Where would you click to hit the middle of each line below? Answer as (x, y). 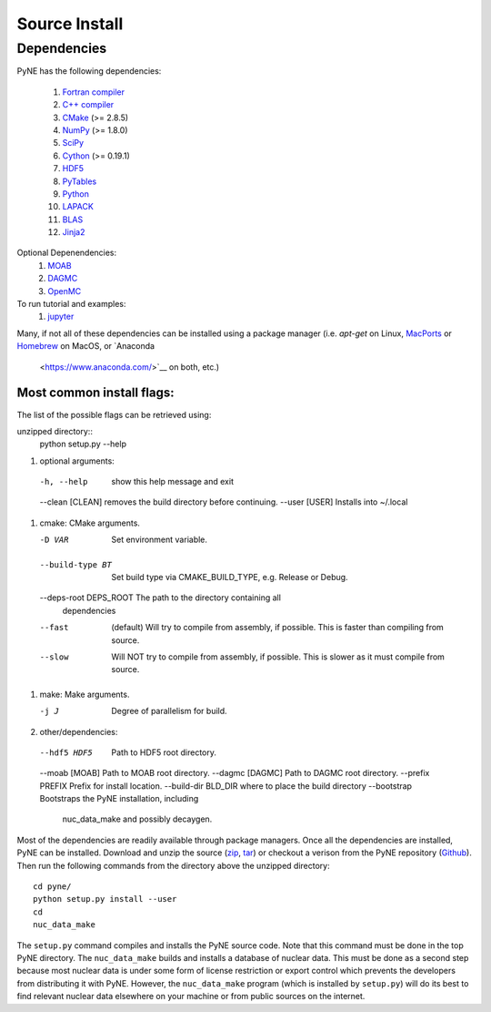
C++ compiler (88, 105)
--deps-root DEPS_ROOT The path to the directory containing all (160, 598)
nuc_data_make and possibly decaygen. (137, 819)
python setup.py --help (83, 444)
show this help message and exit (172, 482)
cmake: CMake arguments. (90, 523)
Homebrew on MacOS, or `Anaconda (85, 346)
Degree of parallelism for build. (169, 711)
